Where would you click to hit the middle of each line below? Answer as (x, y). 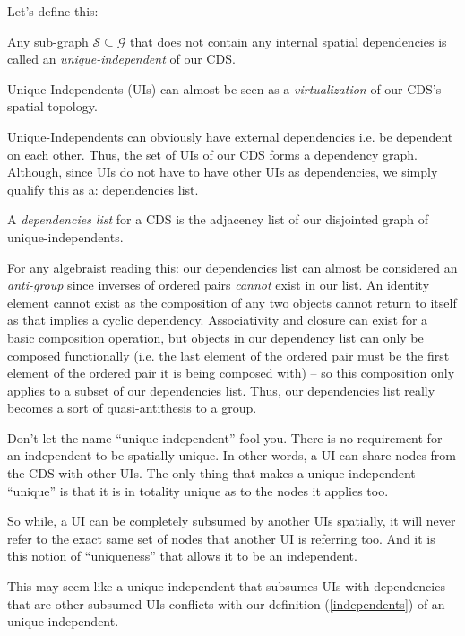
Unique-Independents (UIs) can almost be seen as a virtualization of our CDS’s (224, 88)
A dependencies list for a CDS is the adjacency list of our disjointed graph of (218, 219)
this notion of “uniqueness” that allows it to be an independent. (182, 556)
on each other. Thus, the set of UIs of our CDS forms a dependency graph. (212, 154)
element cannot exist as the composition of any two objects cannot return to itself (232, 302)
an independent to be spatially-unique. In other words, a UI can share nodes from (232, 455)
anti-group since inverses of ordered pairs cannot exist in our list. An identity (219, 285)
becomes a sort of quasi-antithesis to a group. (132, 408)
